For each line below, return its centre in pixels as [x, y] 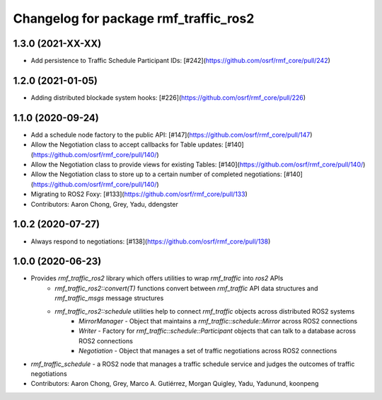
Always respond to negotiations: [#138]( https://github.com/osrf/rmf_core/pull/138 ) [151, 241]
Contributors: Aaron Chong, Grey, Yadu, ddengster [104, 204]
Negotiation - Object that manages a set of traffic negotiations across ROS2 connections [208, 351]
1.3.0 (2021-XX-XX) [57, 44]
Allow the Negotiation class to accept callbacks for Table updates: [127, 144]
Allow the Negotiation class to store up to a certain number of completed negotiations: [156, 174]
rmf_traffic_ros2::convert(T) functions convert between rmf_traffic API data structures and [186, 288]
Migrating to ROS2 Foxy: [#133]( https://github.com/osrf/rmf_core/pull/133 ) [139, 194]
